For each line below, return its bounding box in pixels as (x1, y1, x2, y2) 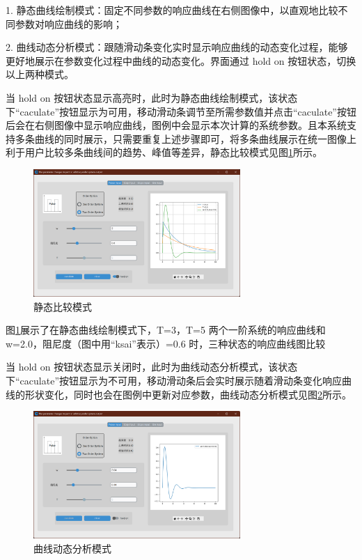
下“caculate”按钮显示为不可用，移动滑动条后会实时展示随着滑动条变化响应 (6, 373, 342, 388)
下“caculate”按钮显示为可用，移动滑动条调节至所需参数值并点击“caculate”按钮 (6, 104, 356, 118)
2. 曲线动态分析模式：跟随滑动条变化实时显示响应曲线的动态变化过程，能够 (6, 40, 348, 54)
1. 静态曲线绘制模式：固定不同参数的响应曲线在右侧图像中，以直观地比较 (6, 3, 338, 17)
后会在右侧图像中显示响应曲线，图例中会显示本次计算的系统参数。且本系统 (6, 118, 347, 132)
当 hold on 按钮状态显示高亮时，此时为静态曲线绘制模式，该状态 (6, 90, 298, 104)
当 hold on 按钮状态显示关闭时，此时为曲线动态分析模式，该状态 (6, 359, 298, 374)
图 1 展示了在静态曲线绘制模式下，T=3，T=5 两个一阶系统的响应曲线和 (6, 322, 326, 337)
